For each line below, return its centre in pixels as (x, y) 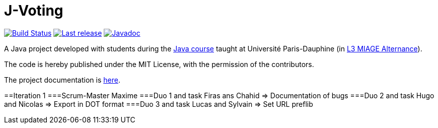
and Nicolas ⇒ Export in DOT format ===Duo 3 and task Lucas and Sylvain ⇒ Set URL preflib (159, 104)
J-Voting (34, 11)
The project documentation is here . (62, 80)
